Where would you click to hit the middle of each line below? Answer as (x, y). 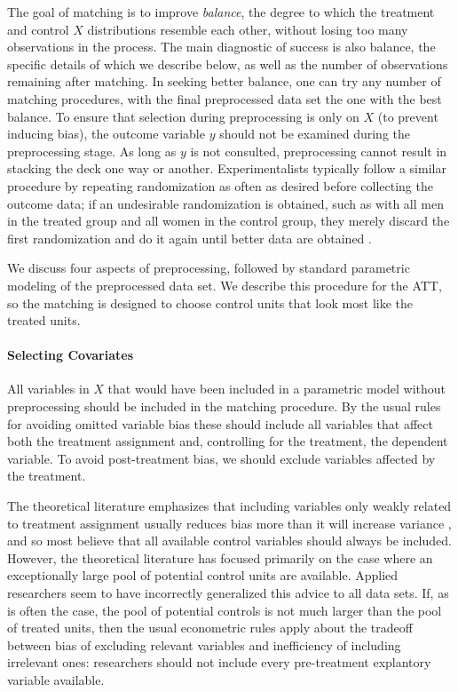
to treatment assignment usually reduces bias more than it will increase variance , (229, 523)
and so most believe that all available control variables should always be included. (229, 541)
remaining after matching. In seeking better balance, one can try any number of (224, 81)
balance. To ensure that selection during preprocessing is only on (183, 116)
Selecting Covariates (70, 355)
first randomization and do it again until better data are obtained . (190, 238)
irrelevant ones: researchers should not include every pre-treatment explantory (219, 662)
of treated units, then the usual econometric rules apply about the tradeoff (210, 628)
